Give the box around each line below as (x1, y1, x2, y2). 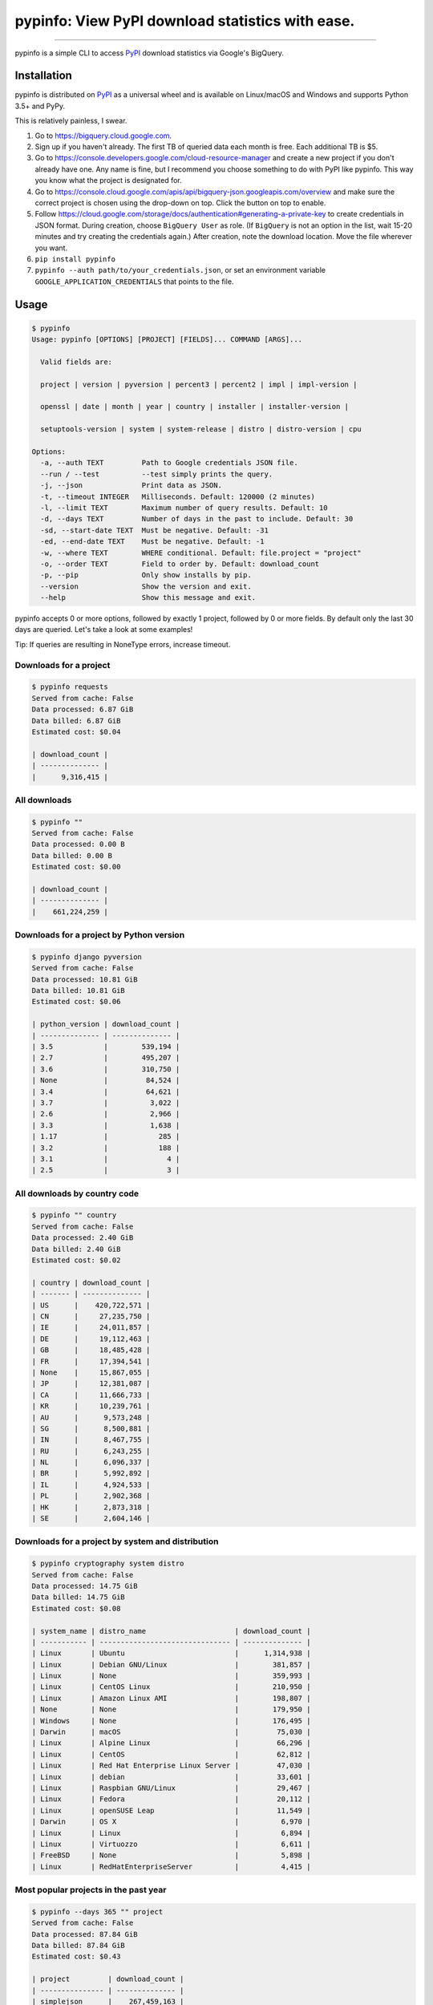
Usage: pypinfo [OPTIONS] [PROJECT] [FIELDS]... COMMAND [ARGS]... (31, 335, 303, 344)
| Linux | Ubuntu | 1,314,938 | (31, 1649, 311, 1658)
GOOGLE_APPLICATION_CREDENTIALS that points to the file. (34, 277, 234, 286)
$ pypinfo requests (31, 683, 108, 691)
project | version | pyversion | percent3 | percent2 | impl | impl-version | (40, 379, 358, 389)
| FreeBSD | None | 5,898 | (31, 1851, 311, 1860)
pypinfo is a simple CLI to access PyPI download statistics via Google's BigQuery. (14, 48, 285, 58)
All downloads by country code (14, 1188, 140, 1199)
